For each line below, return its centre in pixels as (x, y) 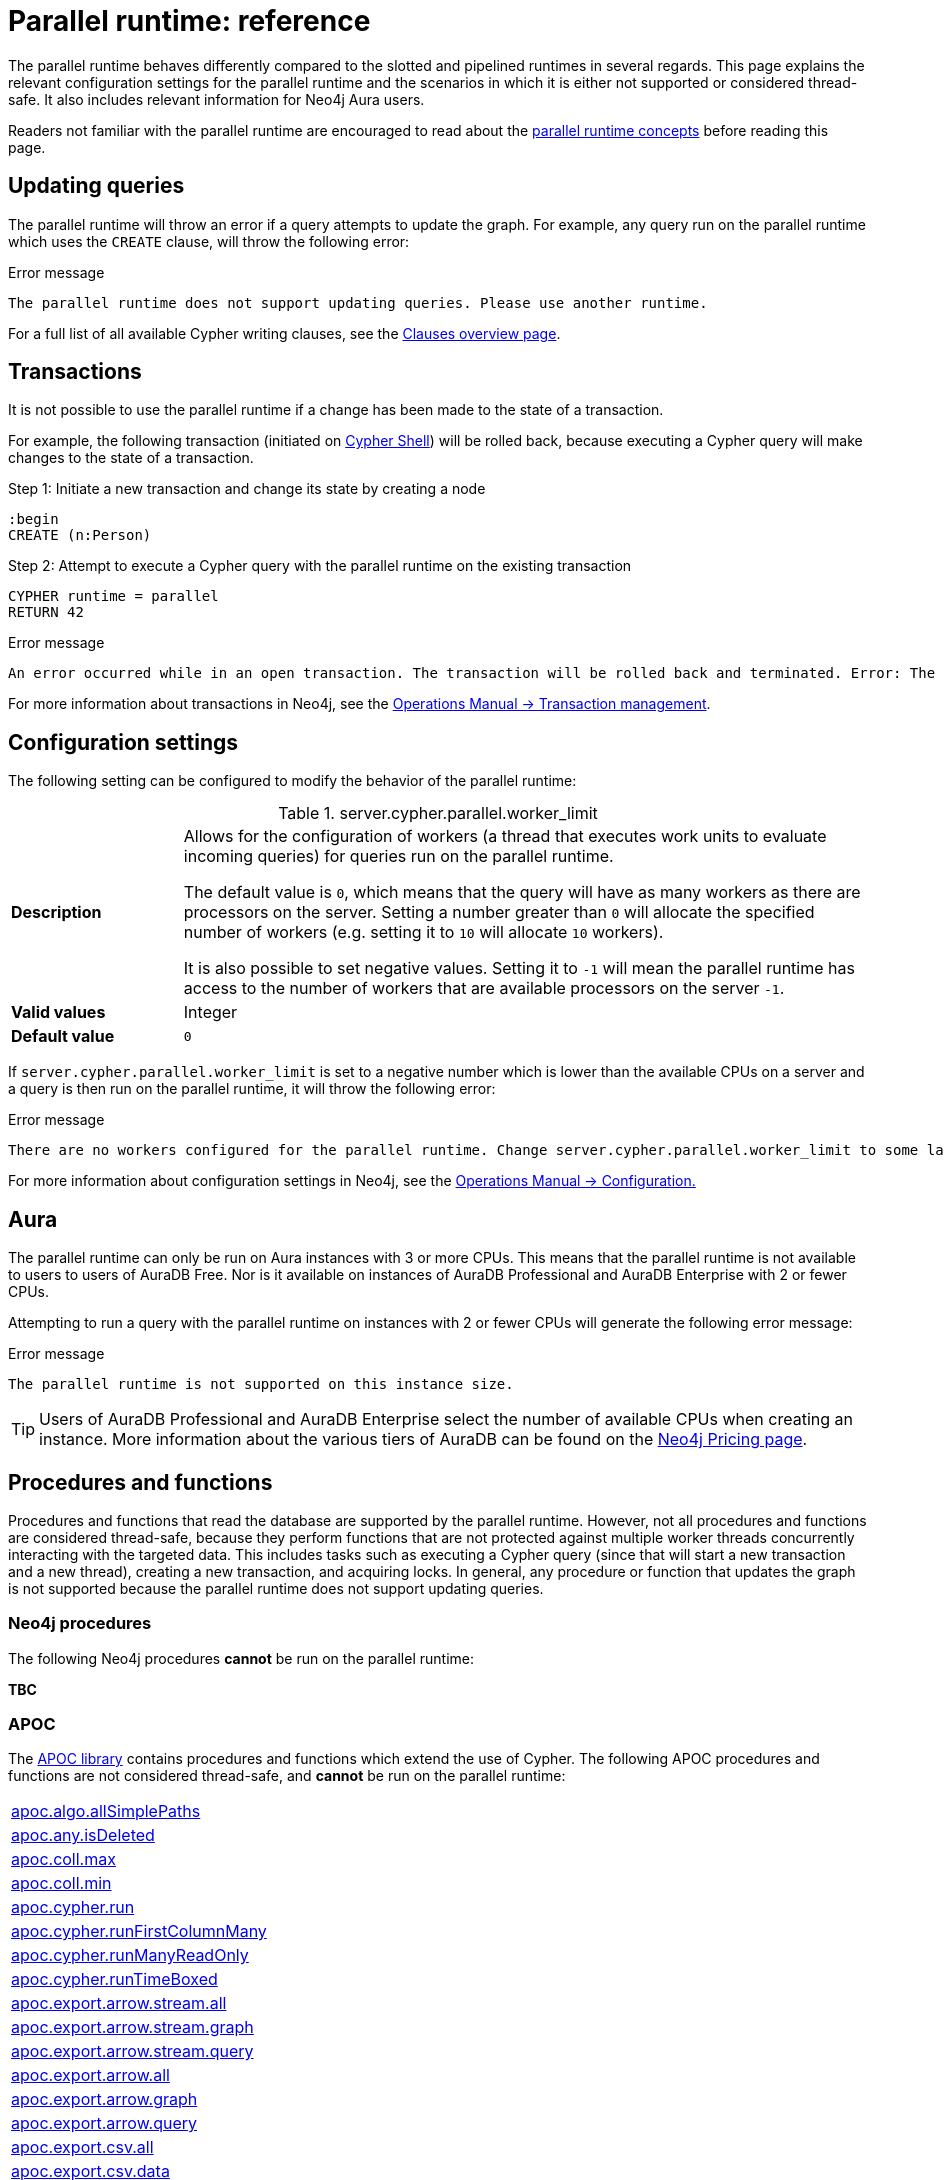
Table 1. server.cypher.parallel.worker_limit (438, 813)
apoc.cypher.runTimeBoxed (114, 1979)
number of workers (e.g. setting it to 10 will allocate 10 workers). (423, 932)
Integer (210, 1012)
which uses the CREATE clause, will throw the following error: (209, 241)
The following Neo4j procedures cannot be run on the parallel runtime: (241, 1658)
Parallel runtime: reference (189, 21)
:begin (33, 519)
